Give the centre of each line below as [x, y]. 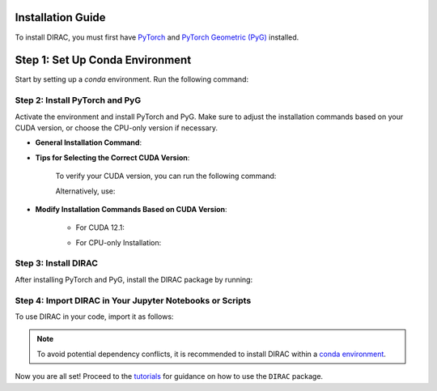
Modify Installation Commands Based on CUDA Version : [131, 209]
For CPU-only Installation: [119, 242]
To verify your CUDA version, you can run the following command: [166, 176]
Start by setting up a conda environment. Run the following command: [132, 79]
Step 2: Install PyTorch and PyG [78, 100]
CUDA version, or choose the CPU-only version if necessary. [117, 127]
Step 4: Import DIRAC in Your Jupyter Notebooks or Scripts [133, 300]
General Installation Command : [88, 142]
